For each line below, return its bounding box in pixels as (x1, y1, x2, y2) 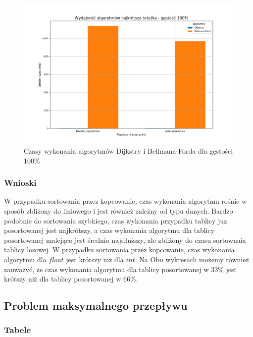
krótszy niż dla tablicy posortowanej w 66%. (4, 274, 138, 284)
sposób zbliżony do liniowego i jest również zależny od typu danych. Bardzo (4, 205, 233, 216)
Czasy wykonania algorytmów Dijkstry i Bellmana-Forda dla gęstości (24, 145, 233, 156)
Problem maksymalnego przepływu (4, 298, 188, 313)
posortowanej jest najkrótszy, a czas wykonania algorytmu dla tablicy (4, 225, 215, 235)
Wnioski (4, 176, 37, 189)
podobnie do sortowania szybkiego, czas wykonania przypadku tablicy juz (4, 215, 227, 225)
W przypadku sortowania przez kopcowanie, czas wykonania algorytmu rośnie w (4, 196, 247, 206)
